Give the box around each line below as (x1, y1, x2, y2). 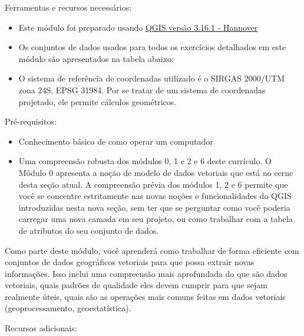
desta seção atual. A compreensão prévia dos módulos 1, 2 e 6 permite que (18, 178, 288, 190)
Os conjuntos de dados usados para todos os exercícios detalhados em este (18, 41, 286, 53)
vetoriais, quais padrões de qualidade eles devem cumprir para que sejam (5, 279, 267, 291)
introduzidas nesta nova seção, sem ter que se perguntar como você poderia (18, 201, 290, 213)
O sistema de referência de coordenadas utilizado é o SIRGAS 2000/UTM (18, 72, 285, 84)
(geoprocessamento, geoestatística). (5, 302, 131, 314)
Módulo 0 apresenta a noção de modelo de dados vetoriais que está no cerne (18, 166, 293, 178)
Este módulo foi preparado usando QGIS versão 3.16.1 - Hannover (18, 21, 258, 33)
